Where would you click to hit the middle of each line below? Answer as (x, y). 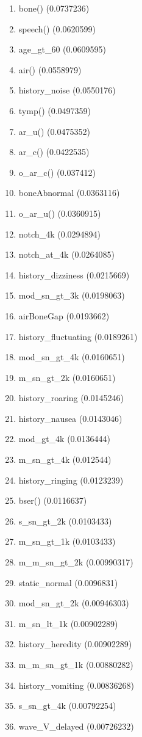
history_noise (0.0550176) (67, 90)
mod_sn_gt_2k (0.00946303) (74, 603)
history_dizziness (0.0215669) (74, 274)
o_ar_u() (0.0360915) (60, 213)
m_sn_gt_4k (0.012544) (65, 459)
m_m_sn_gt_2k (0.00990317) (76, 562)
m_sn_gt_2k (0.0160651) (67, 377)
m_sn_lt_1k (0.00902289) (68, 623)
